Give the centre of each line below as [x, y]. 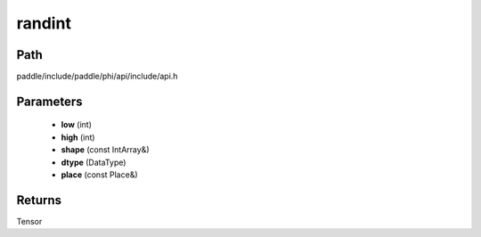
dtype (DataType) [94, 162]
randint [44, 23]
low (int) [77, 125]
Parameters [49, 101]
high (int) [78, 137]
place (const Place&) [99, 175]
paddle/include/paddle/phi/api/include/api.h [97, 77]
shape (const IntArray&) [105, 150]
